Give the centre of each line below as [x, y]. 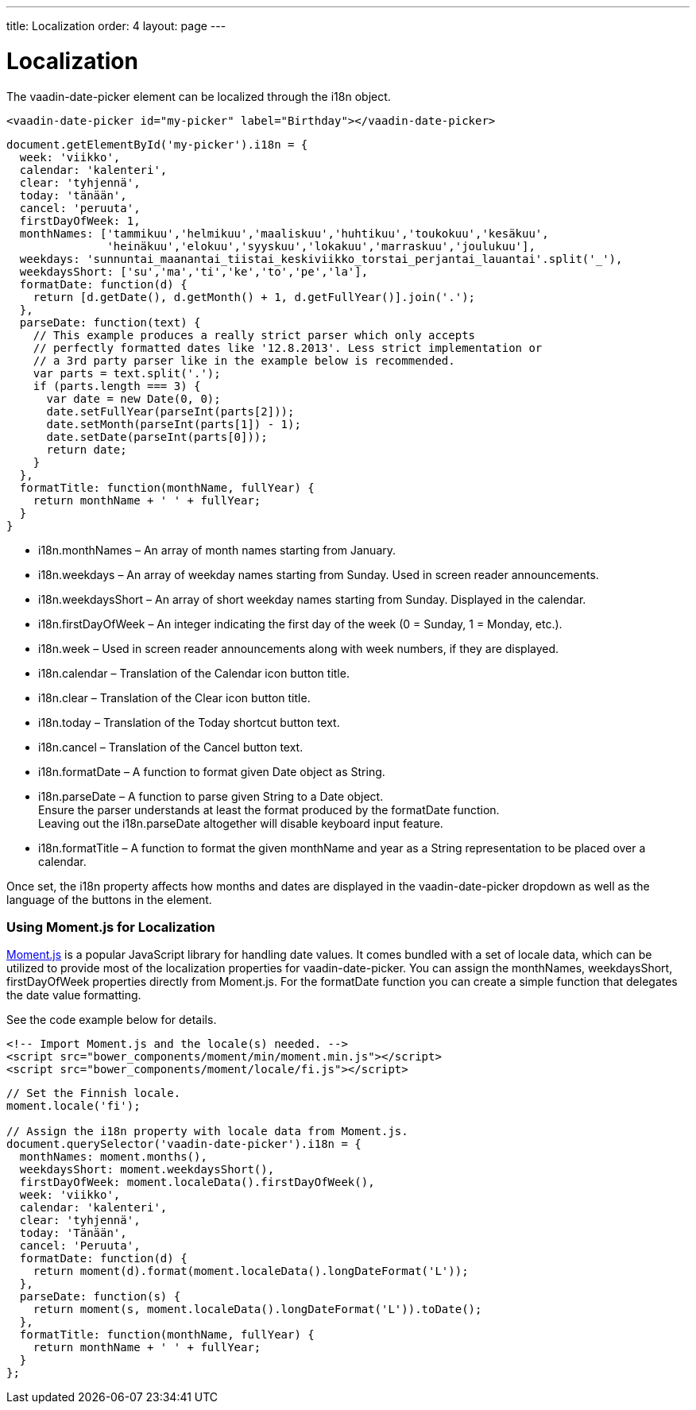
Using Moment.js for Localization [111, 927]
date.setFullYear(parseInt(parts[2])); [170, 411]
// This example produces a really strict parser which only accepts [254, 335]
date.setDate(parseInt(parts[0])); [157, 437]
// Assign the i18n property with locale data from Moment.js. [207, 1132]
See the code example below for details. [112, 1020]
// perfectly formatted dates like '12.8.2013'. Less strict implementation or [288, 348]
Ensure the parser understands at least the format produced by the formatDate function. [269, 809]
